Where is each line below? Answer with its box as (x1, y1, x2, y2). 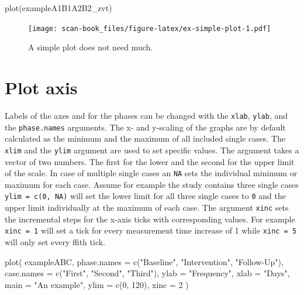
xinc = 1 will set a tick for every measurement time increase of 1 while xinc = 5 (5, 224, 297, 236)
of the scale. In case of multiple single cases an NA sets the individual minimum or (5, 167, 298, 179)
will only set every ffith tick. (5, 235, 105, 248)
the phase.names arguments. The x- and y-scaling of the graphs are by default (5, 121, 286, 133)
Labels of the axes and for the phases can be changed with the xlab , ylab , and (5, 109, 288, 121)
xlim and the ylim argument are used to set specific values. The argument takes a (5, 143, 299, 156)
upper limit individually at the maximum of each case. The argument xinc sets (5, 201, 289, 214)
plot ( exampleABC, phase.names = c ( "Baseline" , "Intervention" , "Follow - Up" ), (5, 255, 284, 267)
